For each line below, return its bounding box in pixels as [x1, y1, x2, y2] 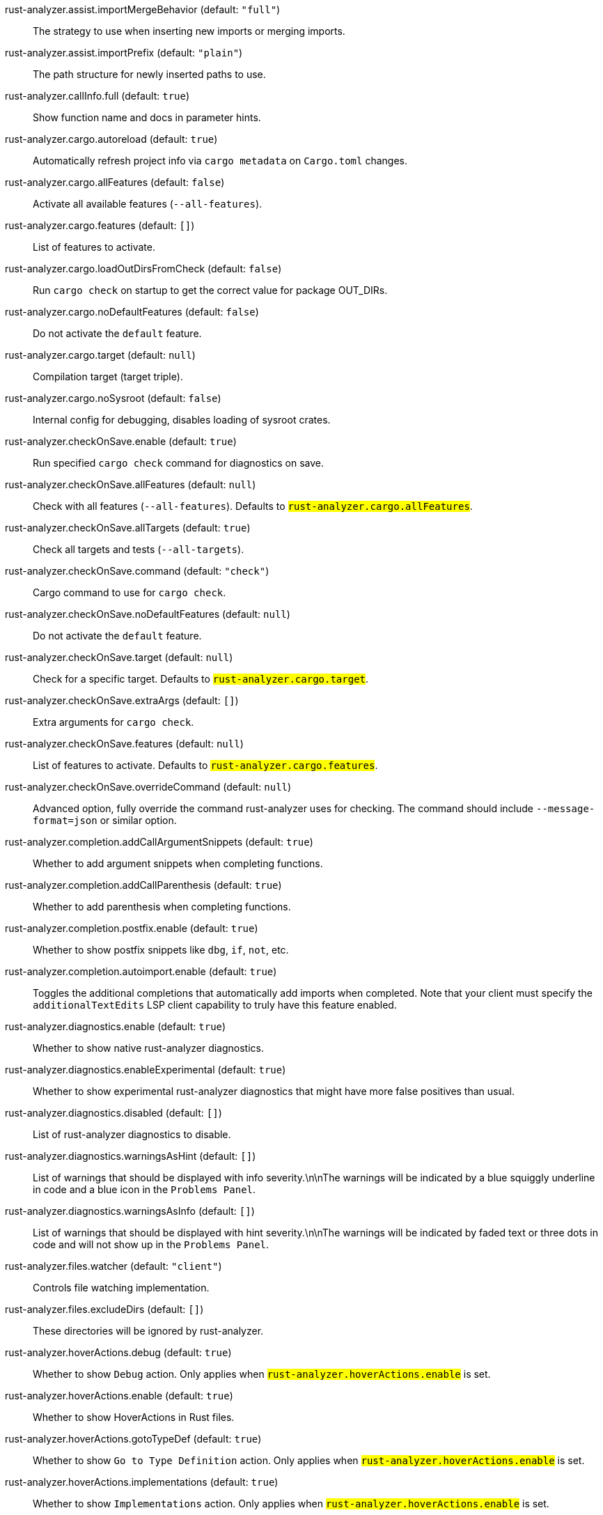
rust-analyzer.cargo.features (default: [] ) [5, 219, 195, 231]
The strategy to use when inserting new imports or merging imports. [33, 25, 345, 37]
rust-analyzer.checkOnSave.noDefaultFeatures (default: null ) [5, 608, 290, 620]
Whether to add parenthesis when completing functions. [33, 901, 291, 912]
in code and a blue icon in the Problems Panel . [33, 1183, 256, 1195]
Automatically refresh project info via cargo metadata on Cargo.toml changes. [33, 155, 407, 166]
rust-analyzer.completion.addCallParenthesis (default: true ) [5, 879, 282, 891]
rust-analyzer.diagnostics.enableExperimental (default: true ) [5, 1064, 286, 1075]
